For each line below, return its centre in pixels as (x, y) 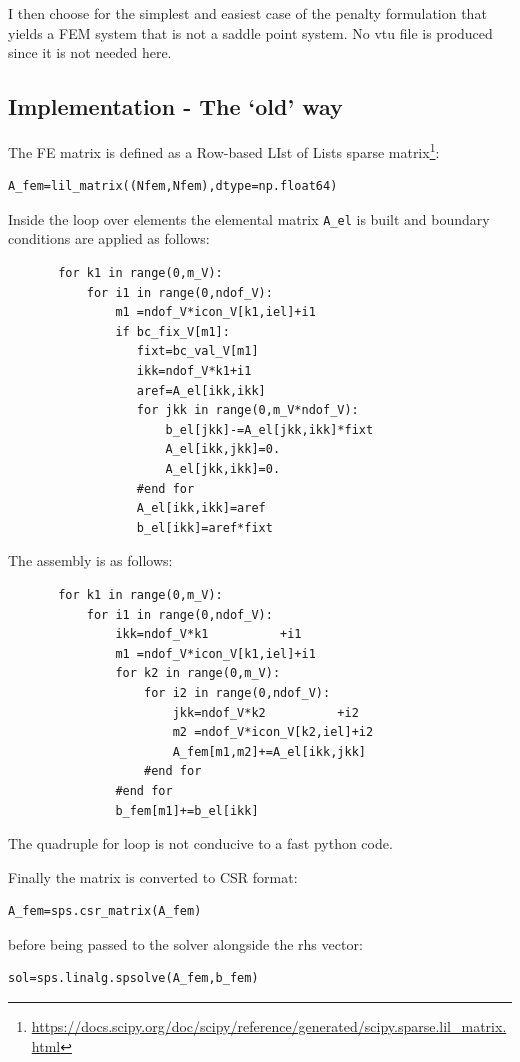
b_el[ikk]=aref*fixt (204, 527)
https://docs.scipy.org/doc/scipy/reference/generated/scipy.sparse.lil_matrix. (269, 1026)
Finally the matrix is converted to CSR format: (153, 876)
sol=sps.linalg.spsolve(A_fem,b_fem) (133, 978)
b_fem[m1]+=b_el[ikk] (187, 810)
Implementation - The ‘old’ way (175, 106)
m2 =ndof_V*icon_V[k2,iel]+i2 (273, 732)
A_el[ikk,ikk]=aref (201, 508)
